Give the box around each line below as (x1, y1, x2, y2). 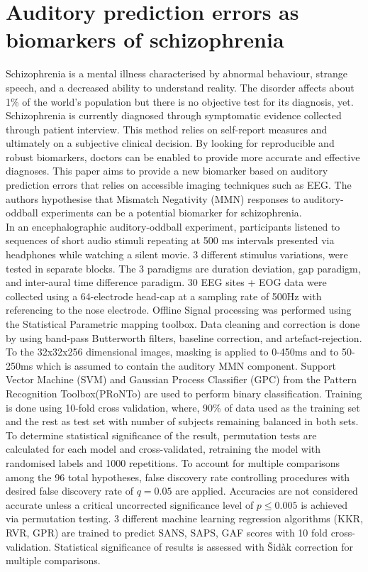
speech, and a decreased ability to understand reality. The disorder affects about (6, 79, 355, 94)
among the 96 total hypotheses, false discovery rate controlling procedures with (6, 469, 350, 484)
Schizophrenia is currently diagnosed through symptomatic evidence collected (6, 108, 342, 123)
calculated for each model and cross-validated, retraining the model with (6, 441, 321, 456)
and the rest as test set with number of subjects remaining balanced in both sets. (6, 414, 359, 429)
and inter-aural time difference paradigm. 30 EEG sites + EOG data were (6, 275, 327, 290)
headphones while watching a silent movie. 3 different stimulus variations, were (6, 247, 348, 262)
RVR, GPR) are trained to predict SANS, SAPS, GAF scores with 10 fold (6, 524, 328, 539)
